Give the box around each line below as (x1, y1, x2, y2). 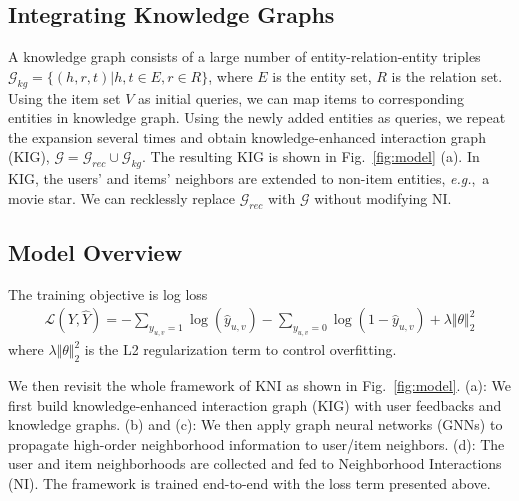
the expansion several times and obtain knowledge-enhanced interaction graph (8, 126, 486, 147)
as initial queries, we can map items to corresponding (138, 87, 464, 108)
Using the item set (8, 87, 121, 108)
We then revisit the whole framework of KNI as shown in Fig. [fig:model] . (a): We (8, 374, 511, 395)
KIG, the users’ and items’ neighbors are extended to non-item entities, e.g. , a (8, 168, 490, 189)
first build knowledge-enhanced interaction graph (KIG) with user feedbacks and (8, 394, 502, 415)
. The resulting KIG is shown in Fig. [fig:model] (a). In (142, 146, 480, 167)
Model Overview (8, 236, 183, 267)
